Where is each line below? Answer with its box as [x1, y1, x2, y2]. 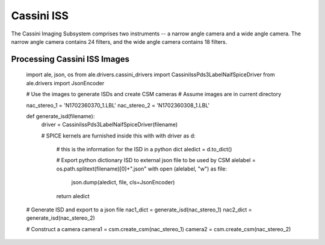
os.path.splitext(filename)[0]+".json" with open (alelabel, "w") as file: [56, 165, 227, 172]
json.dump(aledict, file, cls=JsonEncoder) [71, 179, 175, 186]
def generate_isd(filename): [26, 112, 95, 119]
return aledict [56, 192, 90, 199]
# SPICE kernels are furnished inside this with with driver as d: [41, 132, 196, 139]
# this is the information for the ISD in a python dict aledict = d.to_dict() [56, 146, 232, 153]
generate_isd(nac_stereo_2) [26, 214, 96, 222]
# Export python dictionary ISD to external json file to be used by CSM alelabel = [56, 157, 256, 164]
